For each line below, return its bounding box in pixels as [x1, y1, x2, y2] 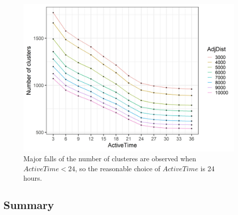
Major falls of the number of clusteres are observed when [23, 153, 196, 164]
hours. [23, 173, 42, 183]
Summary [3, 197, 54, 213]
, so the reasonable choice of [75, 163, 160, 173]
